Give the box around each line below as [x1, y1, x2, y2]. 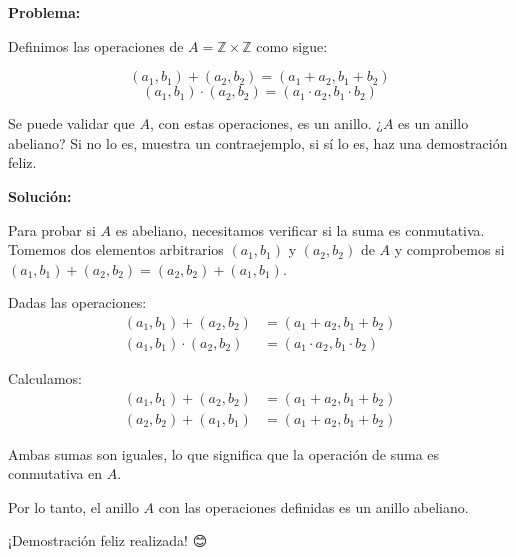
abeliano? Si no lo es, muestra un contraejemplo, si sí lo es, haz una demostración [8, 132, 508, 153]
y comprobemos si [394, 239, 505, 260]
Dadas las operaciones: [8, 292, 147, 313]
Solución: [8, 185, 72, 206]
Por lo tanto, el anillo [8, 496, 139, 517]
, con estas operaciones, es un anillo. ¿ [150, 113, 383, 134]
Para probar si [8, 219, 96, 240]
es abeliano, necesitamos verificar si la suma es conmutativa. [115, 219, 485, 240]
